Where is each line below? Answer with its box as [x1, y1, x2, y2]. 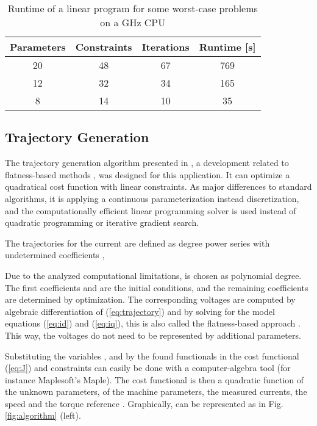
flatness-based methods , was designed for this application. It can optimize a [5, 168, 290, 181]
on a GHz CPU [100, 15, 166, 29]
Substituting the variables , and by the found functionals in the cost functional [5, 349, 299, 362]
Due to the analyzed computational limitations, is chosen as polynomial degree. [5, 269, 302, 281]
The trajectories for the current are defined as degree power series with [5, 236, 270, 249]
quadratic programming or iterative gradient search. [5, 216, 199, 229]
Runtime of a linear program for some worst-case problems [7, 1, 258, 15]
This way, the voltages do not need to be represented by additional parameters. [5, 328, 301, 341]
